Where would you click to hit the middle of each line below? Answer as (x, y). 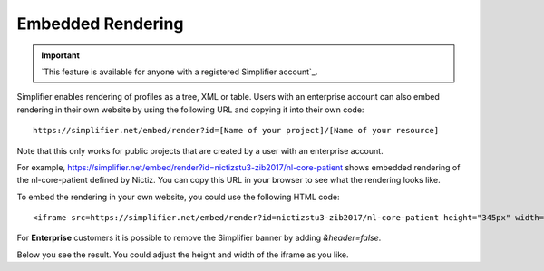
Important (61, 55)
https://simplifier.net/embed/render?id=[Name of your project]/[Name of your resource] (236, 131)
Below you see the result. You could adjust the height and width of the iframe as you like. (183, 255)
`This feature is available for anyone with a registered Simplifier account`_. (180, 72)
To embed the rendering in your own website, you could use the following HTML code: (178, 197)
